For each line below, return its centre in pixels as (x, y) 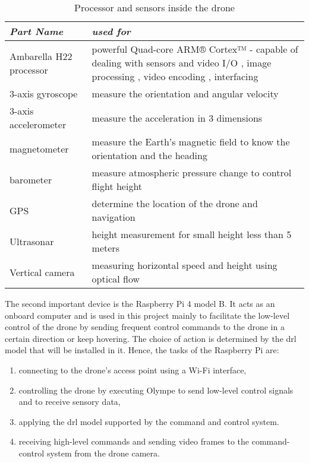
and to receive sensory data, (70, 402)
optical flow (116, 279)
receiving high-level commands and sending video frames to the (134, 441)
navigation (113, 217)
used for (111, 31)
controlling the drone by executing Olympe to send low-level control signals (156, 390)
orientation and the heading (149, 155)
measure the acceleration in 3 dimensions (177, 118)
